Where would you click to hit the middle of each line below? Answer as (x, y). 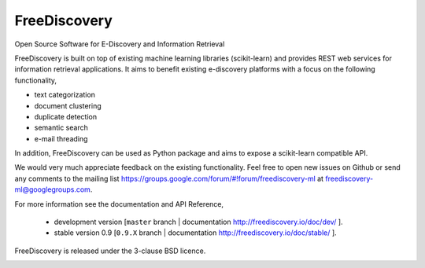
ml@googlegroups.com (52, 189)
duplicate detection (66, 116)
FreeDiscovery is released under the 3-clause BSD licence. (110, 251)
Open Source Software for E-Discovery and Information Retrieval (120, 44)
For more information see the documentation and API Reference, (119, 204)
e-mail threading (61, 138)
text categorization (65, 95)
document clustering (68, 105)
